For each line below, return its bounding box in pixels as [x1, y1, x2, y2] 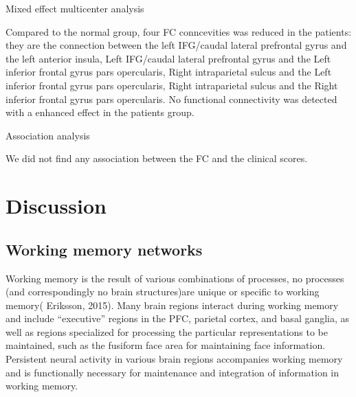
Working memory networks [5, 238, 203, 260]
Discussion [5, 192, 107, 220]
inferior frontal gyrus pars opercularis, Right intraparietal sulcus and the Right [5, 78, 338, 92]
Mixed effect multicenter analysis [5, 1, 144, 15]
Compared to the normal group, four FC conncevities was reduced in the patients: [5, 24, 352, 38]
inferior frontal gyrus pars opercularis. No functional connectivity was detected [5, 91, 337, 106]
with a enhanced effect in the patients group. [5, 105, 194, 120]
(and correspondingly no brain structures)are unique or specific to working [5, 284, 320, 299]
